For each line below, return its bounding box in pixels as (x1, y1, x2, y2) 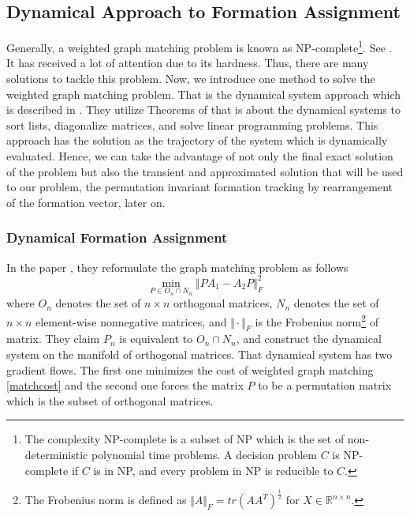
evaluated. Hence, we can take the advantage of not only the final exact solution (6, 148, 393, 164)
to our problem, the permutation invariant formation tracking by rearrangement (6, 179, 393, 195)
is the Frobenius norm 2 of (255, 311, 379, 330)
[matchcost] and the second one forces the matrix (6, 377, 244, 394)
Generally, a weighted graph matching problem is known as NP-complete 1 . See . (6, 37, 393, 55)
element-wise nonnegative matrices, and (35, 313, 227, 330)
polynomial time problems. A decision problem (91, 446, 317, 462)
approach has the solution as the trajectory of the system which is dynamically (6, 132, 388, 149)
